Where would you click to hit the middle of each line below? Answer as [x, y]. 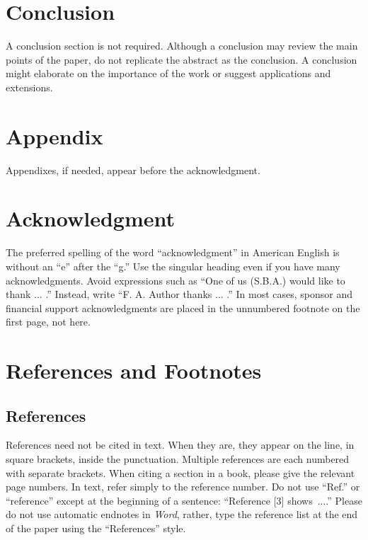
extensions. [29, 87]
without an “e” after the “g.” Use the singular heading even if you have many [173, 266]
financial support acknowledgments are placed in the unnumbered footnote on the [183, 308]
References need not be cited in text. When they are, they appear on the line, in [180, 445]
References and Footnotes [134, 370]
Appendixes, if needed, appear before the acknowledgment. [133, 170]
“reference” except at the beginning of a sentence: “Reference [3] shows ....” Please [184, 500]
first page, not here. [48, 322]
